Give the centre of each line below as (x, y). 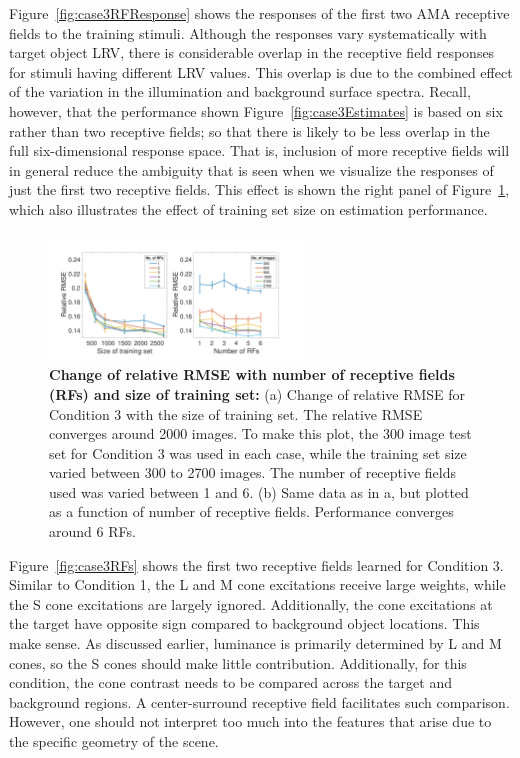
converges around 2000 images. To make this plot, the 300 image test (260, 433)
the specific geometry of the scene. (114, 741)
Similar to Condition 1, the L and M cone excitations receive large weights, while (257, 584)
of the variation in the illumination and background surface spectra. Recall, (240, 91)
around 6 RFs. (92, 531)
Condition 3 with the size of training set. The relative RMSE (236, 413)
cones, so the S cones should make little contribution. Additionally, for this (238, 662)
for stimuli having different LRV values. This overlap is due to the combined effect (261, 71)
